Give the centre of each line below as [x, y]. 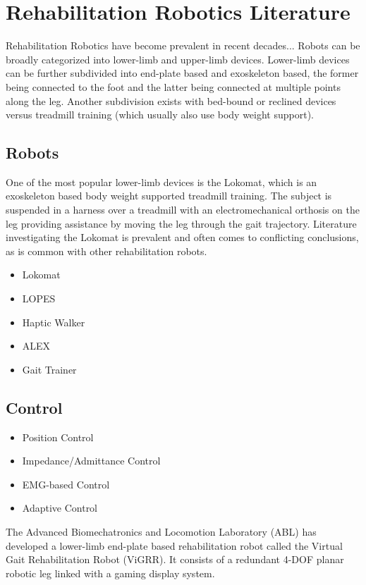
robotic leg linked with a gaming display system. [110, 573]
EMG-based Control [66, 484]
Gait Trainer [49, 369]
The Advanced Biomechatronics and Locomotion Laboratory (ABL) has [161, 531]
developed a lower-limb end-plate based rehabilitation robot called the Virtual [174, 545]
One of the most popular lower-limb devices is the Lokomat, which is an [161, 181]
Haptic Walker [54, 322]
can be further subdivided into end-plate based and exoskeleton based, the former [182, 73]
